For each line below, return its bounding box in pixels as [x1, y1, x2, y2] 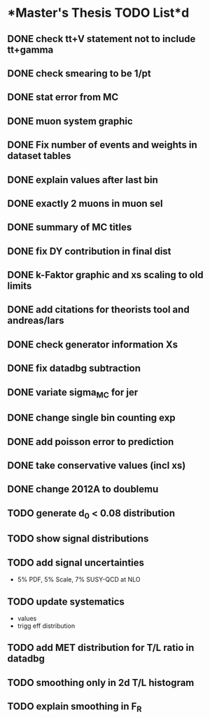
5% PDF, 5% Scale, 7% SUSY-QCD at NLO [17, 575, 141, 584]
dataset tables [7, 150, 71, 162]
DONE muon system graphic [7, 115, 133, 127]
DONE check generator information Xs [7, 338, 178, 350]
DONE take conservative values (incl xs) [7, 460, 186, 472]
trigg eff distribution [17, 622, 76, 630]
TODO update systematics [7, 596, 125, 608]
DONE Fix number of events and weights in [7, 139, 197, 151]
